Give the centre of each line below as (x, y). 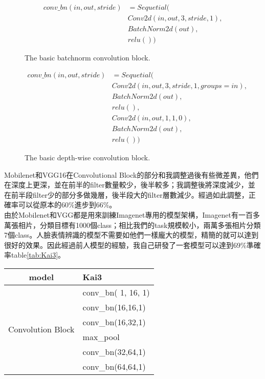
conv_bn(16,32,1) (114, 322)
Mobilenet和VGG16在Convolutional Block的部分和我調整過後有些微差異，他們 (131, 174)
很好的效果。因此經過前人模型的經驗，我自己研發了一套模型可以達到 (119, 245)
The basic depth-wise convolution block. (87, 157)
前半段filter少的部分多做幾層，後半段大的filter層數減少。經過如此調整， (130, 194)
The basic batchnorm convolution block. (87, 58)
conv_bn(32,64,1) (114, 351)
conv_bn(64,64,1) (114, 366)
